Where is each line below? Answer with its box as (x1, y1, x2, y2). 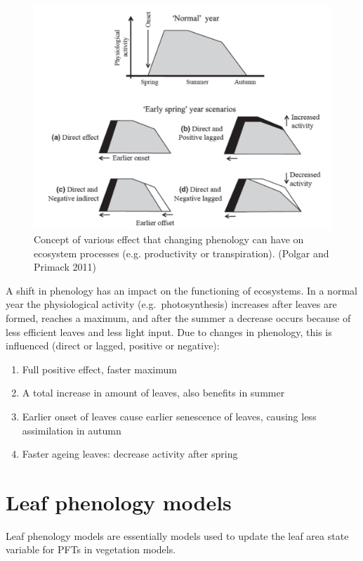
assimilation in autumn (22, 423, 121, 437)
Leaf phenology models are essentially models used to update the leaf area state (6, 528, 349, 543)
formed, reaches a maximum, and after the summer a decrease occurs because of (6, 310, 351, 325)
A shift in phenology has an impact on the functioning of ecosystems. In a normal (6, 283, 357, 297)
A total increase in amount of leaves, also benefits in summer (22, 385, 285, 400)
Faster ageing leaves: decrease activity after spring (22, 446, 238, 461)
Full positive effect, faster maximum (22, 361, 177, 376)
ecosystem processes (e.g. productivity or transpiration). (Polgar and (34, 245, 329, 260)
